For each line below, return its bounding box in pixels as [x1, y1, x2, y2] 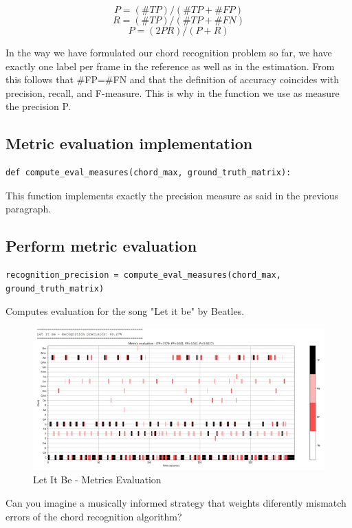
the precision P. [5, 99, 71, 113]
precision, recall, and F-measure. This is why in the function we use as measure [5, 85, 340, 100]
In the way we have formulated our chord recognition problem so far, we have [5, 45, 332, 59]
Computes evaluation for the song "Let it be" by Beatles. [5, 304, 245, 318]
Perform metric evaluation [5, 235, 197, 256]
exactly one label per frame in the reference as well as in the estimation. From [5, 58, 335, 73]
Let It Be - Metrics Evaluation [33, 472, 162, 487]
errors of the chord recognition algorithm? [5, 509, 182, 523]
